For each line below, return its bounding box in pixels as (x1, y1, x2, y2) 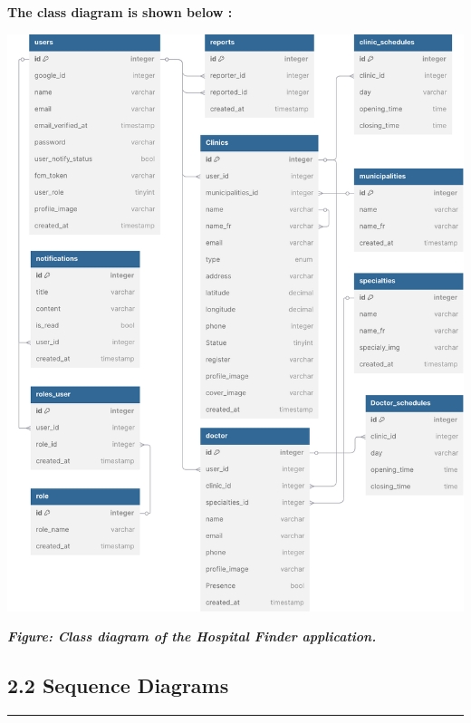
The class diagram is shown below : (7, 3, 233, 21)
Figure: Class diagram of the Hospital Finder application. (7, 627, 377, 646)
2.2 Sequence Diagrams (7, 671, 229, 699)
